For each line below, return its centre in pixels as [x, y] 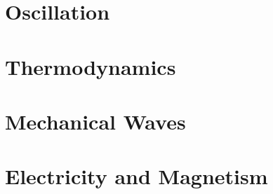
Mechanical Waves [95, 121]
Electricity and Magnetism [136, 176]
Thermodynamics [91, 66]
